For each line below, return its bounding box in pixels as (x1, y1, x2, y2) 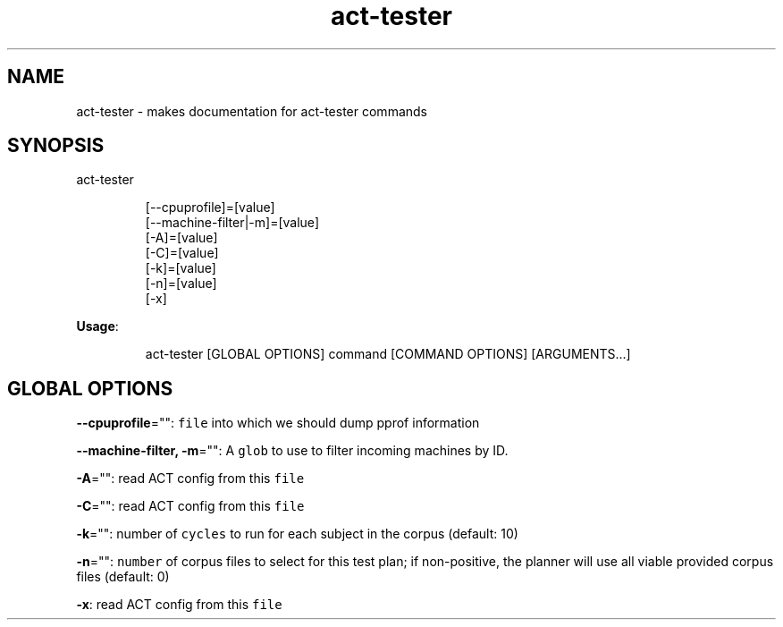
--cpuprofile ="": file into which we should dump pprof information (76, 415, 480, 431)
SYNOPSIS (7, 134, 105, 157)
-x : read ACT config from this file (76, 597, 282, 613)
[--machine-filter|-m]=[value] (145, 215, 319, 231)
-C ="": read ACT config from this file (76, 498, 305, 514)
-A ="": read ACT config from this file (76, 470, 305, 487)
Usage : (76, 318, 119, 335)
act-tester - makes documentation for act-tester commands (76, 103, 427, 119)
